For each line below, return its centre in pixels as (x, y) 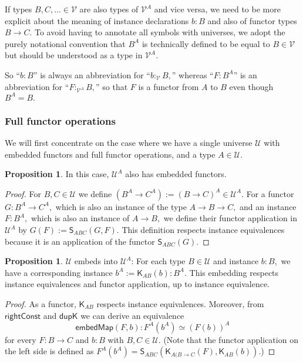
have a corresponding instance (59, 272)
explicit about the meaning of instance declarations (97, 20)
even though (251, 86)
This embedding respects (234, 272)
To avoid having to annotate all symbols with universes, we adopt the (160, 32)
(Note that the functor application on (231, 339)
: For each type (158, 261)
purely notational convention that (65, 43)
